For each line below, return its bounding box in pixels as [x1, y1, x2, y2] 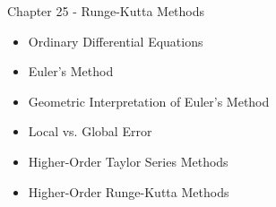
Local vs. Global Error [28, 122, 152, 141]
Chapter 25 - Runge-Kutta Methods [7, 2, 205, 20]
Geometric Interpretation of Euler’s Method [28, 91, 270, 110]
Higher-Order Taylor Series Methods [28, 151, 229, 170]
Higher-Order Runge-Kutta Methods [28, 182, 229, 201]
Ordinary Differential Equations [28, 31, 203, 50]
